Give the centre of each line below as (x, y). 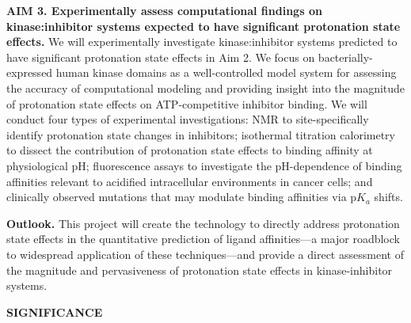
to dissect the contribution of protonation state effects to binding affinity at (190, 150)
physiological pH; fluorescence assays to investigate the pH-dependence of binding (204, 165)
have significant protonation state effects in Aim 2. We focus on (161, 57)
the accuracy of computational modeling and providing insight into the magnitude (206, 87)
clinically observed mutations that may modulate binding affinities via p (182, 197)
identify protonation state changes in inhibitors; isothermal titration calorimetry (201, 134)
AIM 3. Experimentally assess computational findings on (164, 10)
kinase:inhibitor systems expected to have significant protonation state (204, 26)
